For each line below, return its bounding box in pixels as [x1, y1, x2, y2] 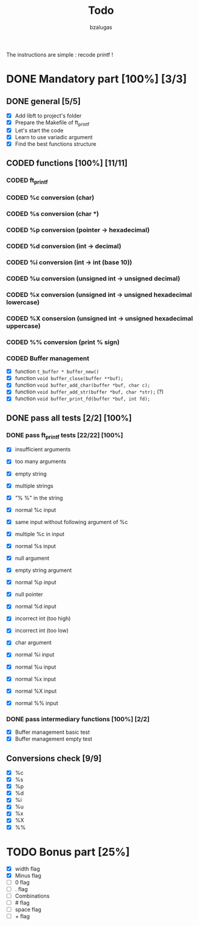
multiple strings [14, 482, 54, 489]
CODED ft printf [6, 176, 48, 186]
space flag [14, 906, 41, 913]
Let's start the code [14, 127, 64, 134]
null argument [14, 554, 50, 562]
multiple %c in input [14, 530, 65, 537]
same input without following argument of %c [14, 518, 128, 525]
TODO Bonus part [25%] [6, 845, 130, 859]
